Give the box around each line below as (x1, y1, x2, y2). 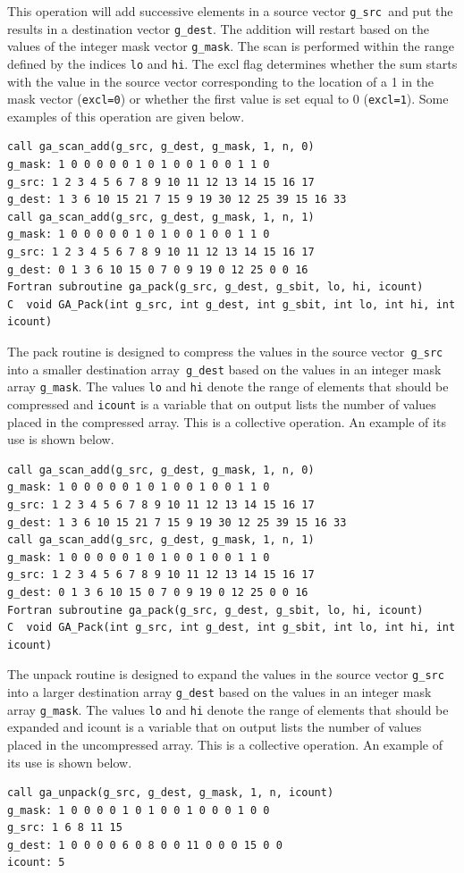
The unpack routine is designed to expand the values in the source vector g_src (7, 665, 444, 684)
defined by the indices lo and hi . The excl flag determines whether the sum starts (7, 54, 458, 72)
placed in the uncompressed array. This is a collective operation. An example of (7, 734, 443, 753)
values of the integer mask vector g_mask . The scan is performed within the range (7, 37, 454, 55)
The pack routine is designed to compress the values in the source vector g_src (7, 342, 443, 360)
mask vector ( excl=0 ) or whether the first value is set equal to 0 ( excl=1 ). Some (7, 89, 449, 108)
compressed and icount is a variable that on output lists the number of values (7, 394, 436, 413)
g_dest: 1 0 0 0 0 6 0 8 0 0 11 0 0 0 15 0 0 (7, 838, 283, 852)
